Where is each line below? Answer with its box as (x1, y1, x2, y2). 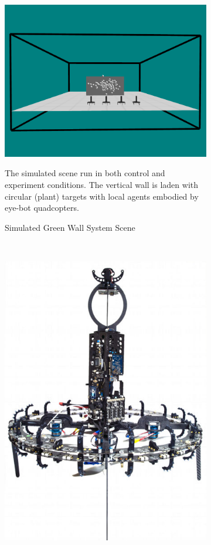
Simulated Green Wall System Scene (5, 221, 135, 233)
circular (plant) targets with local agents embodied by (5, 190, 199, 202)
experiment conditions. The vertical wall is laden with (5, 178, 199, 190)
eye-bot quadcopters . (5, 201, 79, 214)
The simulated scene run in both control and (5, 167, 165, 179)
